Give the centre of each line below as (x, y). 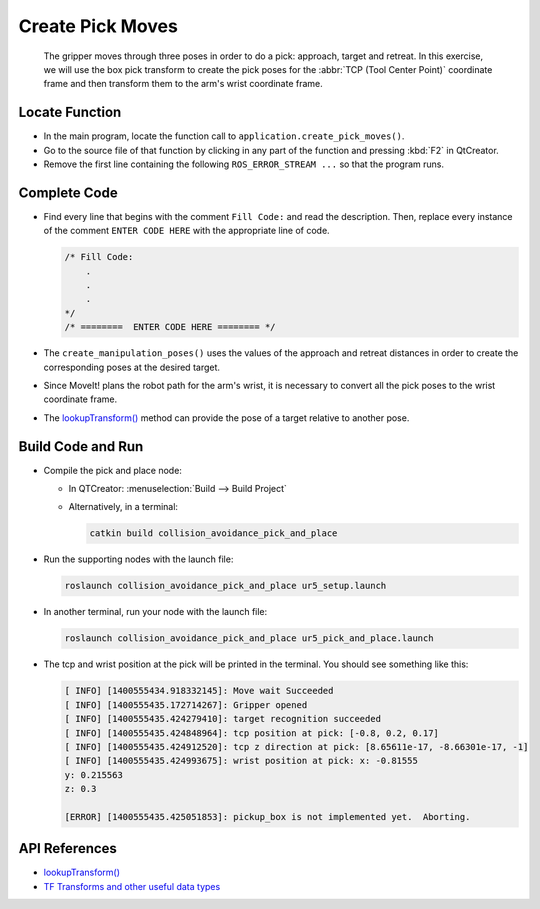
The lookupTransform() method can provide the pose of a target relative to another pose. (226, 417)
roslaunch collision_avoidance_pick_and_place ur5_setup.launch (225, 586)
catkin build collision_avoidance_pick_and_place (213, 533)
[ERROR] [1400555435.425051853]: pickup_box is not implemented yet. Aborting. (267, 816)
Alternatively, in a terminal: (123, 507)
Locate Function (70, 112)
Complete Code (68, 192)
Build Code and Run (81, 446)
